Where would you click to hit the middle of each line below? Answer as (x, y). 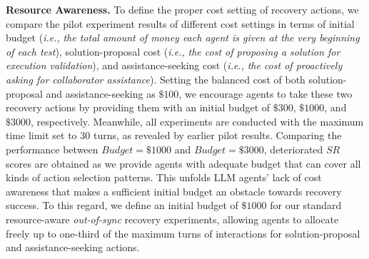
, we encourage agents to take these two (266, 93)
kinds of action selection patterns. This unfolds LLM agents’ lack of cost (164, 177)
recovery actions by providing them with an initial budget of (138, 107)
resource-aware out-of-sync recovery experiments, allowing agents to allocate (172, 219)
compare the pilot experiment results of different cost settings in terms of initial (180, 23)
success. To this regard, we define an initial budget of (122, 205)
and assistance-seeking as (101, 93)
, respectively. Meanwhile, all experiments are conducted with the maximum (197, 121)
